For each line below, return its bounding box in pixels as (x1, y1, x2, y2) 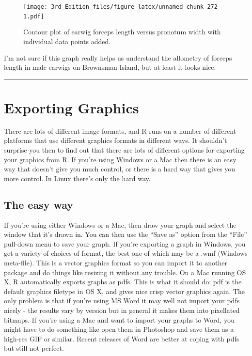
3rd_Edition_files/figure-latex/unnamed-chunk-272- (51, 3, 221, 10)
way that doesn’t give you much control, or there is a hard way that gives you (4, 164, 236, 174)
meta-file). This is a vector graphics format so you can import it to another (4, 257, 227, 267)
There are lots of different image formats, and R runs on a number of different (4, 125, 236, 136)
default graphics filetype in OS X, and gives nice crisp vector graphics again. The (4, 286, 245, 296)
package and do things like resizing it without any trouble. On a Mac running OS (4, 267, 246, 277)
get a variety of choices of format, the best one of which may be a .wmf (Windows (4, 248, 248, 258)
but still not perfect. (4, 343, 64, 353)
